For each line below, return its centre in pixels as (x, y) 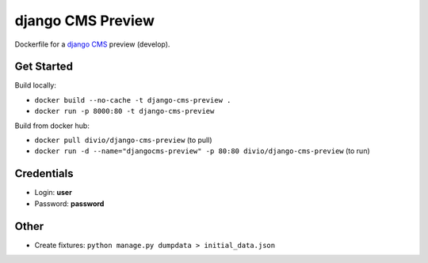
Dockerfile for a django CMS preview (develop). (92, 44)
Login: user (53, 193)
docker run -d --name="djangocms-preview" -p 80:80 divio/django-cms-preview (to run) (202, 151)
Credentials (44, 174)
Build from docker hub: (52, 126)
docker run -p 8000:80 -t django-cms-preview (124, 111)
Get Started (44, 67)
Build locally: (36, 85)
